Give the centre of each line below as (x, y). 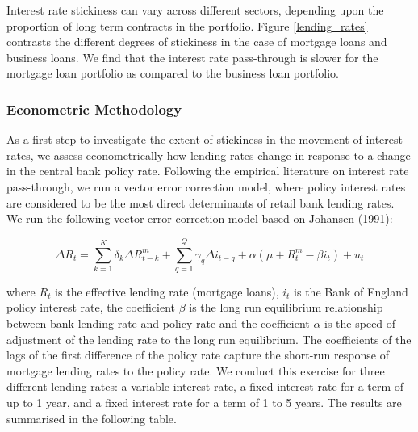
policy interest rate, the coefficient (91, 307)
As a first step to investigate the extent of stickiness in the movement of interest (205, 139)
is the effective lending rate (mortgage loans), (167, 291)
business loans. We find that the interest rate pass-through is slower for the (192, 57)
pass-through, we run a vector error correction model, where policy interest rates (206, 186)
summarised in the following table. (92, 418)
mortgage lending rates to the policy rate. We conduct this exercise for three (196, 370)
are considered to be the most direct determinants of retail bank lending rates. (201, 202)
